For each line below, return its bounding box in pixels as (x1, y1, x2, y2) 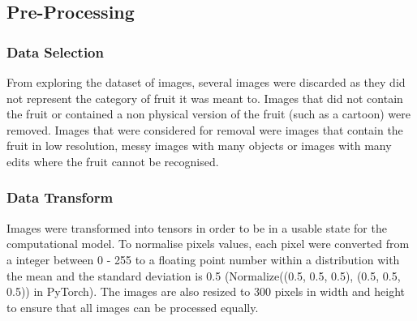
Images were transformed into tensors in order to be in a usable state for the (6, 219, 387, 236)
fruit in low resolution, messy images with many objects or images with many (6, 137, 392, 154)
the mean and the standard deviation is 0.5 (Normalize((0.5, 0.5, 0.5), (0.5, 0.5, (6, 267, 401, 284)
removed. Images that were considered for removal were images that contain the (6, 121, 403, 138)
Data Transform (6, 187, 114, 208)
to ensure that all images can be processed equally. (6, 298, 259, 315)
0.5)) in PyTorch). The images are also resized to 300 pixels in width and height (6, 283, 405, 300)
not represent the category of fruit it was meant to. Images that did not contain (6, 89, 403, 106)
